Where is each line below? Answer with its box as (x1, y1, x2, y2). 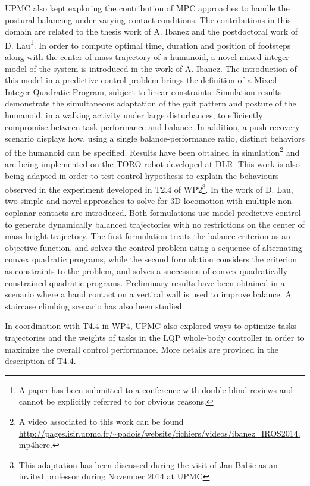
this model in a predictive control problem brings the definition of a (5, 74, 252, 86)
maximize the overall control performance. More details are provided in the (5, 343, 279, 355)
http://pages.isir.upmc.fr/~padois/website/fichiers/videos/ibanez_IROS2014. (18, 427, 300, 439)
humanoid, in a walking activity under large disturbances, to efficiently (5, 109, 263, 121)
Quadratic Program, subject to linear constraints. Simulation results (33, 85, 282, 98)
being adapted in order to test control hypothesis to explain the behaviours (5, 169, 279, 181)
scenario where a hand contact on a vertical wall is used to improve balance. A (5, 288, 292, 300)
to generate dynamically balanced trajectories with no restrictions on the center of (5, 218, 305, 230)
